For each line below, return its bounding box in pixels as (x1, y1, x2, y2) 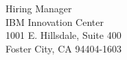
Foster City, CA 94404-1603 (5, 41, 122, 55)
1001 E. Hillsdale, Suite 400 (5, 28, 122, 42)
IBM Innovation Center (5, 14, 104, 29)
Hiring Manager (5, 1, 72, 15)
